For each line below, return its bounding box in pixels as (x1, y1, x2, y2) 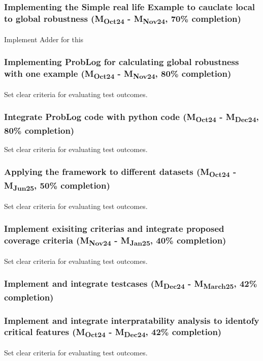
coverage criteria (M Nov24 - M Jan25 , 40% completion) (4, 234, 226, 248)
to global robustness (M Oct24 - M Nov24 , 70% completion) (4, 12, 241, 26)
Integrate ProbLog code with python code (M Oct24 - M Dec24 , (4, 110, 259, 125)
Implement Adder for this (4, 34, 84, 44)
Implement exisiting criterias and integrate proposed (4, 222, 224, 235)
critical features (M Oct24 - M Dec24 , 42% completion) (4, 325, 222, 340)
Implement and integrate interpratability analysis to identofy (4, 314, 259, 326)
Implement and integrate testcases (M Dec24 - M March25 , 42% (4, 277, 257, 291)
